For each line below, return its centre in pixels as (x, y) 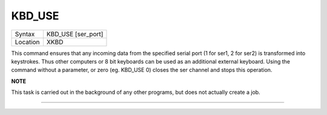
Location (27, 42)
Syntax (25, 34)
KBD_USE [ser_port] (75, 34)
